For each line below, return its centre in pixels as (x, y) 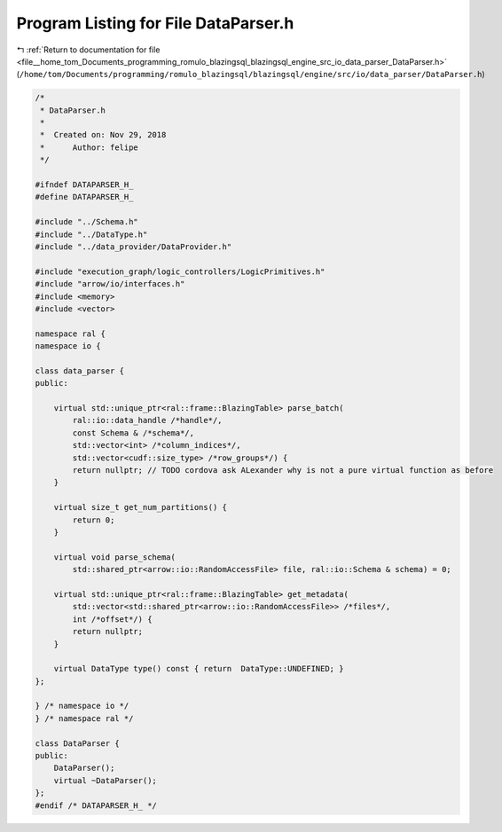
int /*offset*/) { (112, 619)
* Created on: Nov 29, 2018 (103, 135)
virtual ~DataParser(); (105, 780)
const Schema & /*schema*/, (133, 433)
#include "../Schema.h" (87, 222)
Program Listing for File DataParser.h (155, 23)
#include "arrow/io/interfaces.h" (110, 284)
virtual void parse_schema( (115, 557)
